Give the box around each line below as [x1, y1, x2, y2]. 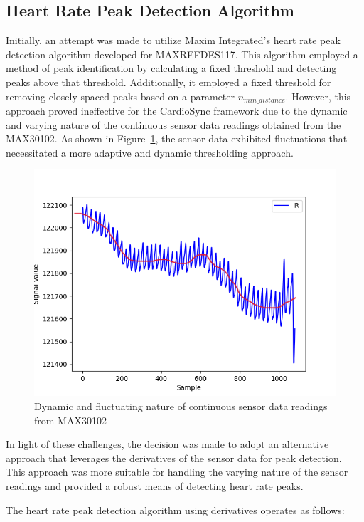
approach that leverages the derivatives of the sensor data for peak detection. [6, 450, 342, 465]
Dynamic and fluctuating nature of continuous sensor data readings [34, 399, 328, 413]
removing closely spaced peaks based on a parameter [6, 88, 235, 103]
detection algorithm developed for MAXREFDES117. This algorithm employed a [6, 46, 358, 61]
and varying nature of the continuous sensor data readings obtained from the [6, 117, 341, 132]
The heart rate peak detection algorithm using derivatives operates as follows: [6, 502, 345, 517]
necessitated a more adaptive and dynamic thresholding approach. [6, 145, 294, 160]
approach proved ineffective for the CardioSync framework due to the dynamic [6, 103, 348, 118]
